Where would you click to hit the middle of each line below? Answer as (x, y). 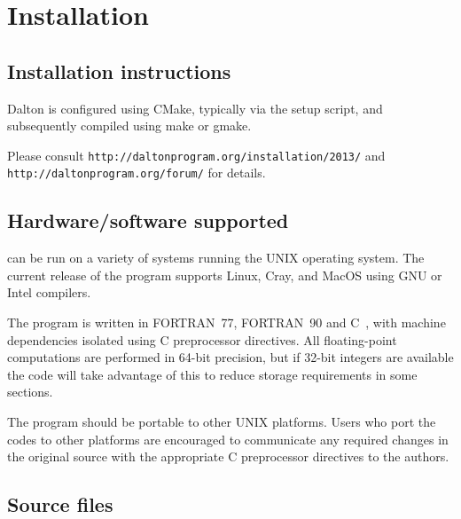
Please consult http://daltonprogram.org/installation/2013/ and (196, 155)
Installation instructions (119, 71)
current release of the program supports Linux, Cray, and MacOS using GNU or (225, 275)
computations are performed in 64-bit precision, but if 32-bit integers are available (230, 357)
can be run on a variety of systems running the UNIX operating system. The (216, 258)
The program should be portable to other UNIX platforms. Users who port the (222, 422)
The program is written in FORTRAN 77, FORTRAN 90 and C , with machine (227, 322)
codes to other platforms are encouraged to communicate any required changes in (228, 439)
